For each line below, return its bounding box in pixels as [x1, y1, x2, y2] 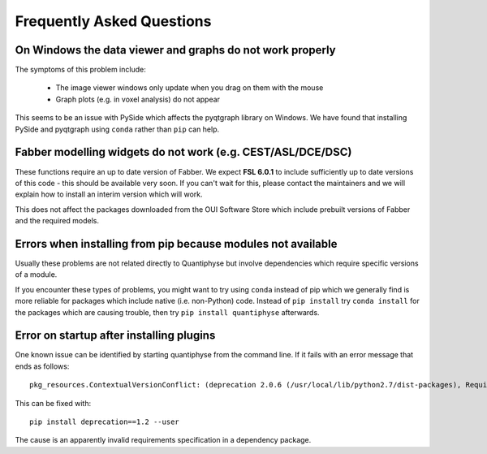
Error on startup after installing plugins [15, 329, 216, 343]
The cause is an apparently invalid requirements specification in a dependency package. [15, 435, 312, 445]
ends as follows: [15, 361, 70, 371]
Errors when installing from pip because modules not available [15, 236, 338, 251]
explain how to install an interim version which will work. [15, 189, 203, 199]
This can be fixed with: [15, 398, 92, 408]
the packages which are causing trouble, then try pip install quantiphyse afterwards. [15, 307, 320, 317]
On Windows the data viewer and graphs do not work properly [15, 43, 336, 57]
